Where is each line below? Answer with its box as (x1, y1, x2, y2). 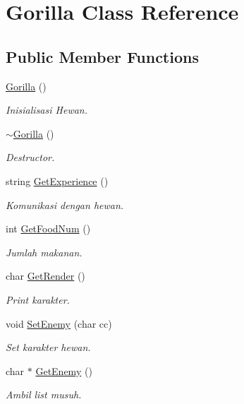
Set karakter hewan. (6, 340, 91, 355)
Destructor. (6, 150, 55, 165)
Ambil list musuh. (6, 387, 82, 402)
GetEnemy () (35, 363, 92, 378)
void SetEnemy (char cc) (6, 316, 112, 331)
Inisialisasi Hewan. (6, 102, 88, 117)
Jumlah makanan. (6, 244, 83, 259)
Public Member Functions (6, 45, 199, 67)
